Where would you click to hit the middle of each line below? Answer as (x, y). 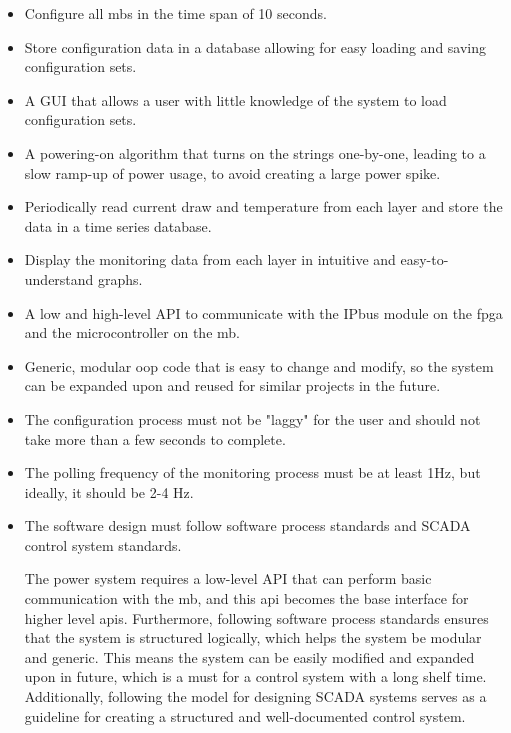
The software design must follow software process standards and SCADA (247, 525)
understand (59, 278)
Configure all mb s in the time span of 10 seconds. (175, 13)
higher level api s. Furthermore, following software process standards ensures (256, 617)
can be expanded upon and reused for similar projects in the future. (232, 385)
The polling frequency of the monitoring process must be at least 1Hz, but (252, 472)
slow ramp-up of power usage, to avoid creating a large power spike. (232, 172)
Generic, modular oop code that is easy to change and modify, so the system (259, 365)
